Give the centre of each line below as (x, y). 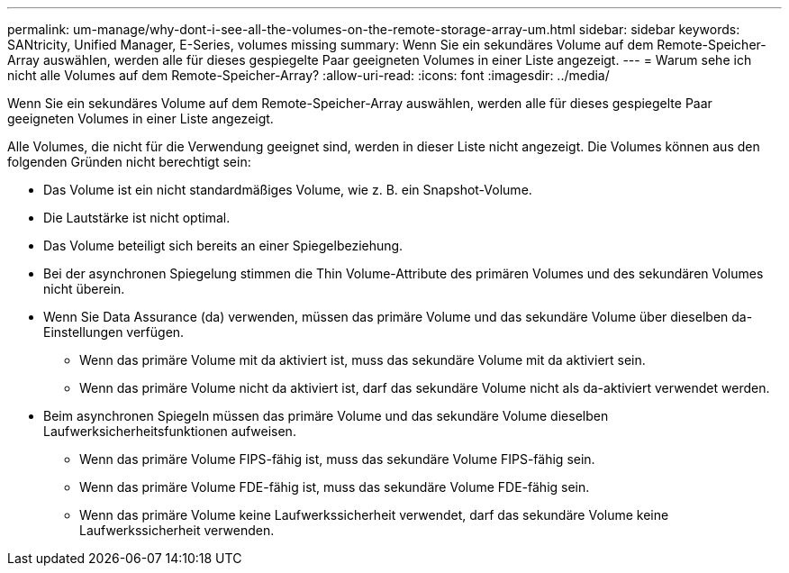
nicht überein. (84, 289)
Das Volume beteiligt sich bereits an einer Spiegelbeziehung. (223, 246)
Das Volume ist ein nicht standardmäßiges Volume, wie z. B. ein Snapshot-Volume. (288, 190)
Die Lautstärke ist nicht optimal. (137, 218)
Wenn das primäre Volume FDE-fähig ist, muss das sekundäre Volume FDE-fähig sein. (335, 487)
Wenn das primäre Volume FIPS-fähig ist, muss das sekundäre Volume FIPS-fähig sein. (337, 459)
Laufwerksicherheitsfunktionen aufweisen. (170, 431)
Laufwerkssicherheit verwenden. (177, 530)
